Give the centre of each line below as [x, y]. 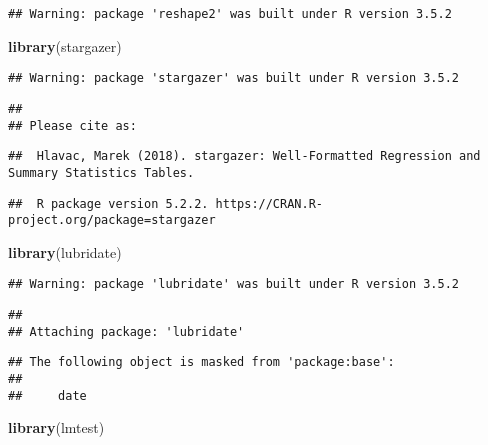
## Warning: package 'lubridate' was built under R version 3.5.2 [234, 284]
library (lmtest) [56, 427]
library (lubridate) [65, 251]
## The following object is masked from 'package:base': [201, 362]
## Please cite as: [72, 125]
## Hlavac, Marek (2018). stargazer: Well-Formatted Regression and [244, 156]
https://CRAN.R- [269, 203]
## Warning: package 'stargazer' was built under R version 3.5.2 [234, 78]
